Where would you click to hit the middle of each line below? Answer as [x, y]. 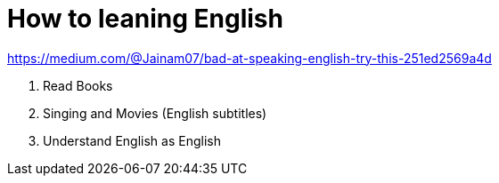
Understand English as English [132, 140]
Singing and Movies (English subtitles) [155, 113]
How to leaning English [145, 19]
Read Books [78, 85]
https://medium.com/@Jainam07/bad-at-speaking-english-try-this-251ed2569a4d [250, 58]
